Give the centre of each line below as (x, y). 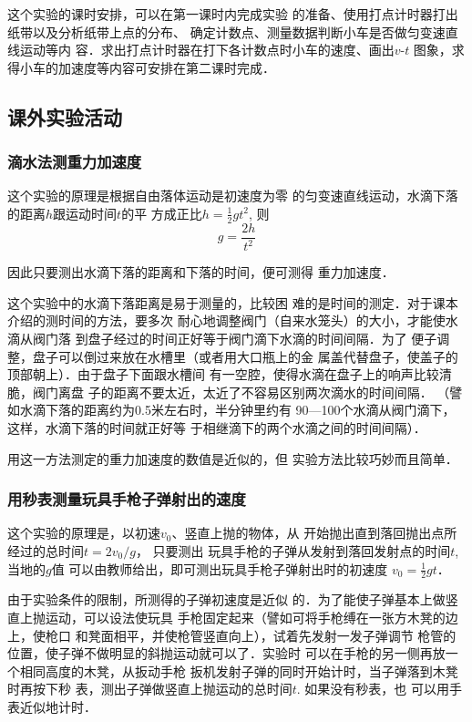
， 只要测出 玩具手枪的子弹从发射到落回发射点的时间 (293, 550)
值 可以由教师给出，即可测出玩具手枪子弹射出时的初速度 (220, 568)
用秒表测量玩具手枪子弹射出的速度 (127, 499)
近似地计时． (58, 706)
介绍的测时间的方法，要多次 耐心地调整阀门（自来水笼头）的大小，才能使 (226, 320)
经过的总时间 (46, 550)
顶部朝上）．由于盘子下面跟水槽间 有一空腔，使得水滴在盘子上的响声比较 (223, 374)
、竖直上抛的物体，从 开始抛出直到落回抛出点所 (314, 533)
